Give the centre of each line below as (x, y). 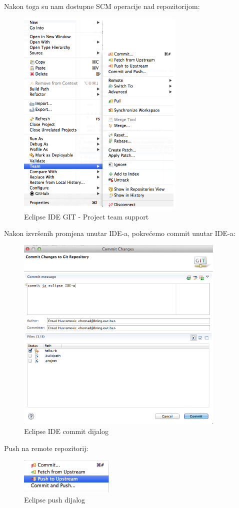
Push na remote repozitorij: (46, 448)
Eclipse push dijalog (55, 500)
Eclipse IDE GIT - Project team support (86, 216)
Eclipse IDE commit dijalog (66, 431)
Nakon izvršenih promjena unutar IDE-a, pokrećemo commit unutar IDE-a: (120, 233)
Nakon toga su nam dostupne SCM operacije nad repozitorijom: (102, 6)
